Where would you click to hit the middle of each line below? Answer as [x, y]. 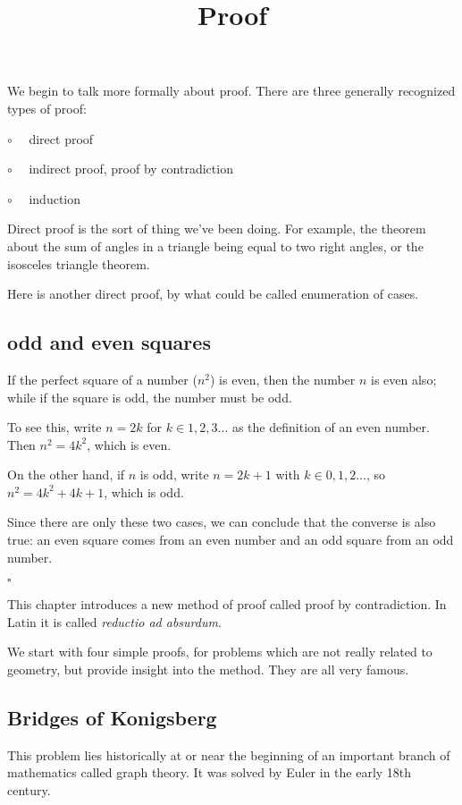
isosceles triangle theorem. [79, 263]
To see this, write [55, 427]
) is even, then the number [283, 379]
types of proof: [47, 108]
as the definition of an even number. [331, 427]
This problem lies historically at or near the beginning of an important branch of [229, 754]
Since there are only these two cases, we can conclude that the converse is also [222, 522]
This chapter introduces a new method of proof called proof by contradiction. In [227, 604]
